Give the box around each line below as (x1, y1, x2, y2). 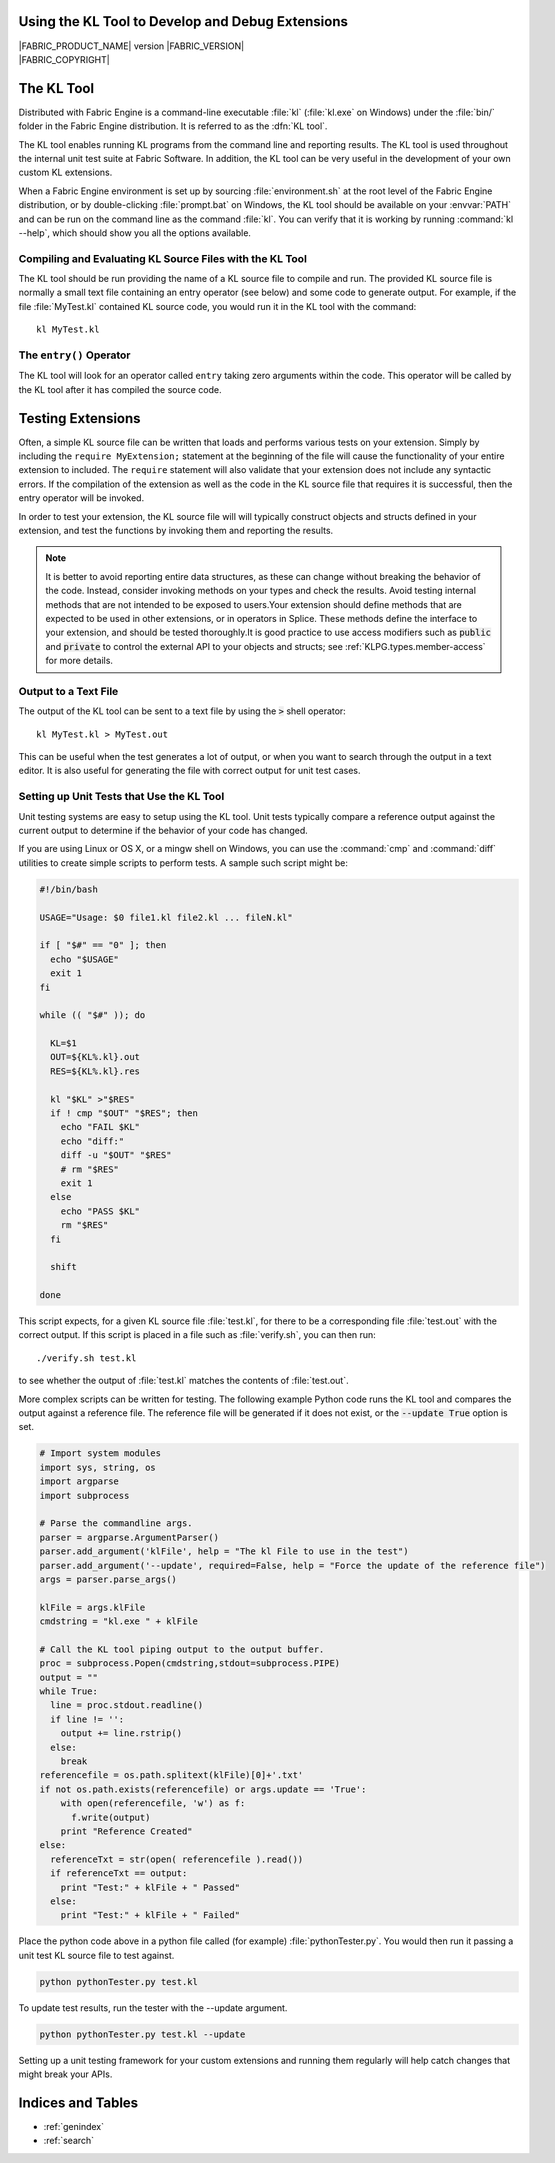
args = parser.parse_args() (39, 1573, 177, 1585)
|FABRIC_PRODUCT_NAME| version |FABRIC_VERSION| (18, 40, 245, 52)
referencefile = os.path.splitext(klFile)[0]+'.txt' (39, 1770, 304, 1781)
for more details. (45, 655, 114, 667)
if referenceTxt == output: (50, 1868, 188, 1879)
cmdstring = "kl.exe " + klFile (39, 1616, 199, 1627)
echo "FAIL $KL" (60, 1121, 140, 1133)
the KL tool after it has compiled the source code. (18, 383, 222, 395)
